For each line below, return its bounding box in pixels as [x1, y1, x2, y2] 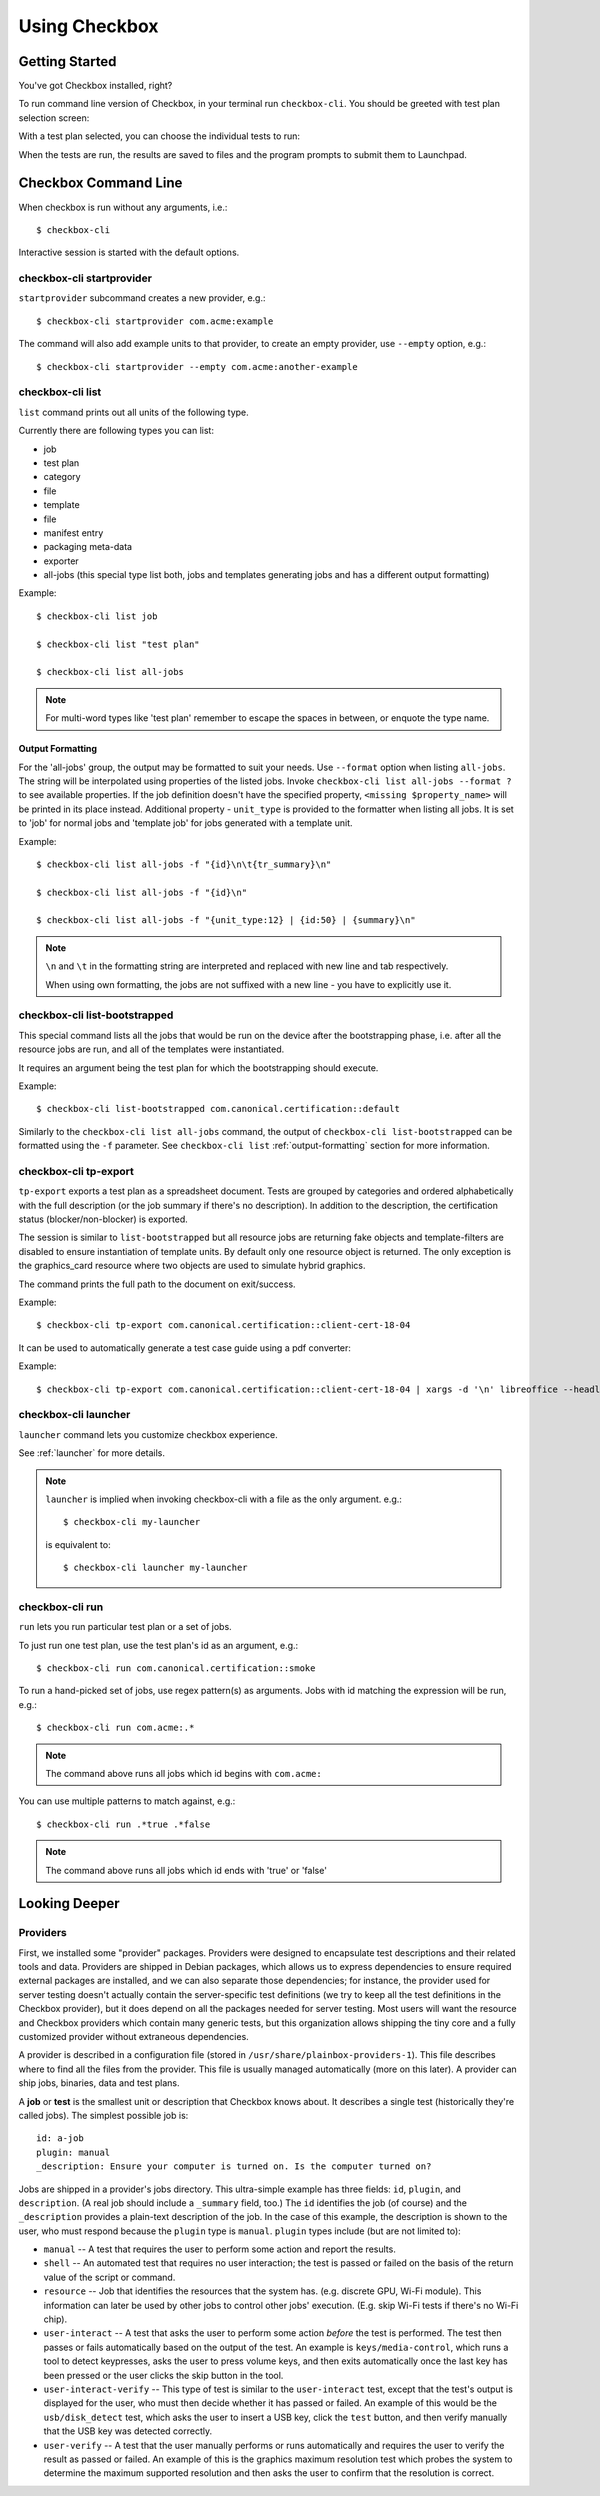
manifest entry [43, 526, 104, 539]
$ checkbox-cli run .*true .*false [36, 1818, 211, 1830]
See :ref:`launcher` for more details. [18, 1447, 165, 1459]
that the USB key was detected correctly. [43, 2425, 213, 2437]
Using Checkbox [18, 15, 159, 37]
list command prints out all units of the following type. [18, 406, 249, 418]
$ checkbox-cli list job [36, 610, 158, 622]
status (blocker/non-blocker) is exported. [18, 1213, 189, 1225]
